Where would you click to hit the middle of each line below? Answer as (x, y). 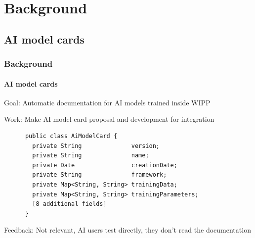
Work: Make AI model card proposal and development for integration (109, 119)
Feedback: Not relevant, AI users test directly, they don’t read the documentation (127, 230)
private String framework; (100, 175)
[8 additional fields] (69, 204)
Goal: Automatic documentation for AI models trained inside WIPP (107, 102)
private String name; (91, 156)
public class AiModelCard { (71, 136)
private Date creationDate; (105, 165)
